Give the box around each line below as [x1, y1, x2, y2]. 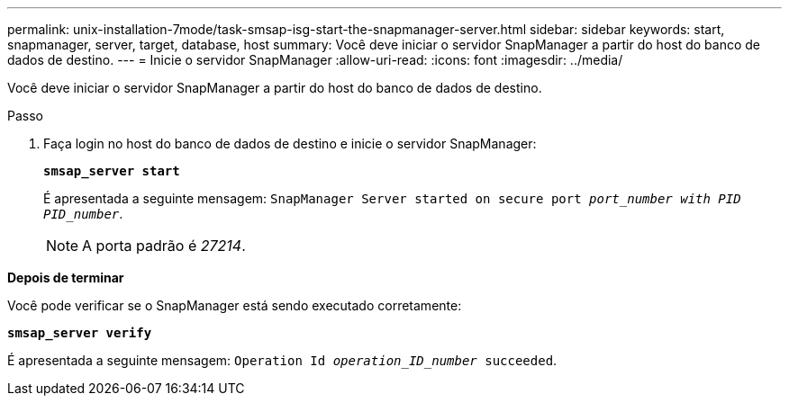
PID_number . [43, 206, 123, 221]
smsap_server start [43, 164, 180, 178]
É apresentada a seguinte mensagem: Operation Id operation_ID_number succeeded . [7, 353, 558, 368]
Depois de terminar [7, 270, 124, 285]
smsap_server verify [7, 326, 152, 340]
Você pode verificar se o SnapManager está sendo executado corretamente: [7, 298, 462, 313]
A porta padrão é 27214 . [82, 237, 246, 255]
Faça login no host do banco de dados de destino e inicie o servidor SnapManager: [43, 136, 537, 151]
